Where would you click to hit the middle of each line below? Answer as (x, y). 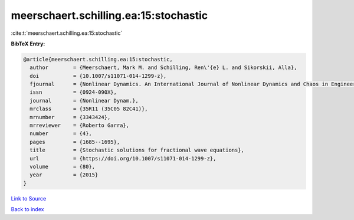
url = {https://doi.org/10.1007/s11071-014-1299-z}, (123, 158)
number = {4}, (61, 134)
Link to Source (29, 198)
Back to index (27, 209)
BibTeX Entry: (28, 44)
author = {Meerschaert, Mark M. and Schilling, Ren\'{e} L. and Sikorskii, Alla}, (163, 68)
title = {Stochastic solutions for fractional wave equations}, (137, 150)
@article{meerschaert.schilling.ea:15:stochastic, (98, 59)
